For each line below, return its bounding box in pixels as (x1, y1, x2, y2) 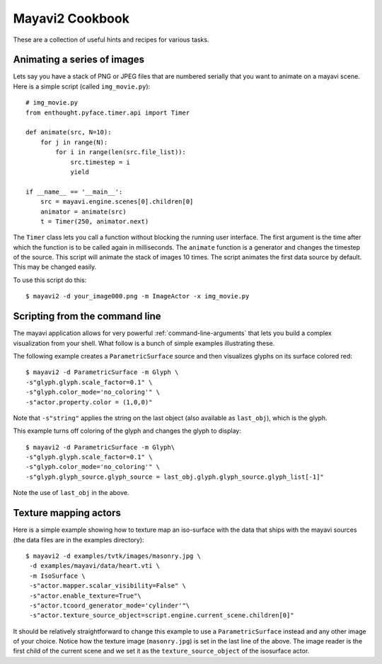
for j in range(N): (40, 138, 108, 146)
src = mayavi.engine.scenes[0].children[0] (40, 198, 194, 206)
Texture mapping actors (13, 507, 122, 519)
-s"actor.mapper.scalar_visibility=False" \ (29, 582, 187, 590)
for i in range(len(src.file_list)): (55, 148, 187, 156)
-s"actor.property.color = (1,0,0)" (25, 398, 153, 406)
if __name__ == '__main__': (25, 187, 123, 196)
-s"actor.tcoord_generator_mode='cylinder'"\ (29, 601, 190, 610)
